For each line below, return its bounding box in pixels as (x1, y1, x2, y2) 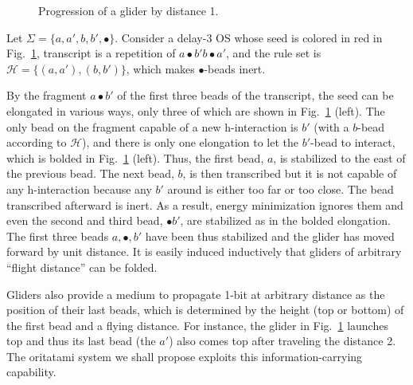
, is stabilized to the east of (273, 149, 406, 166)
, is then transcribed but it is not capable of (182, 165, 397, 182)
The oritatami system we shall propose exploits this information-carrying (6, 348, 363, 364)
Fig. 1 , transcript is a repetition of (6, 45, 176, 61)
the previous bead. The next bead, (6, 165, 174, 182)
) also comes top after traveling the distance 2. (169, 332, 396, 349)
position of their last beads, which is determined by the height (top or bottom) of (6, 301, 404, 318)
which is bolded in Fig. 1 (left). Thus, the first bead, (6, 149, 264, 166)
